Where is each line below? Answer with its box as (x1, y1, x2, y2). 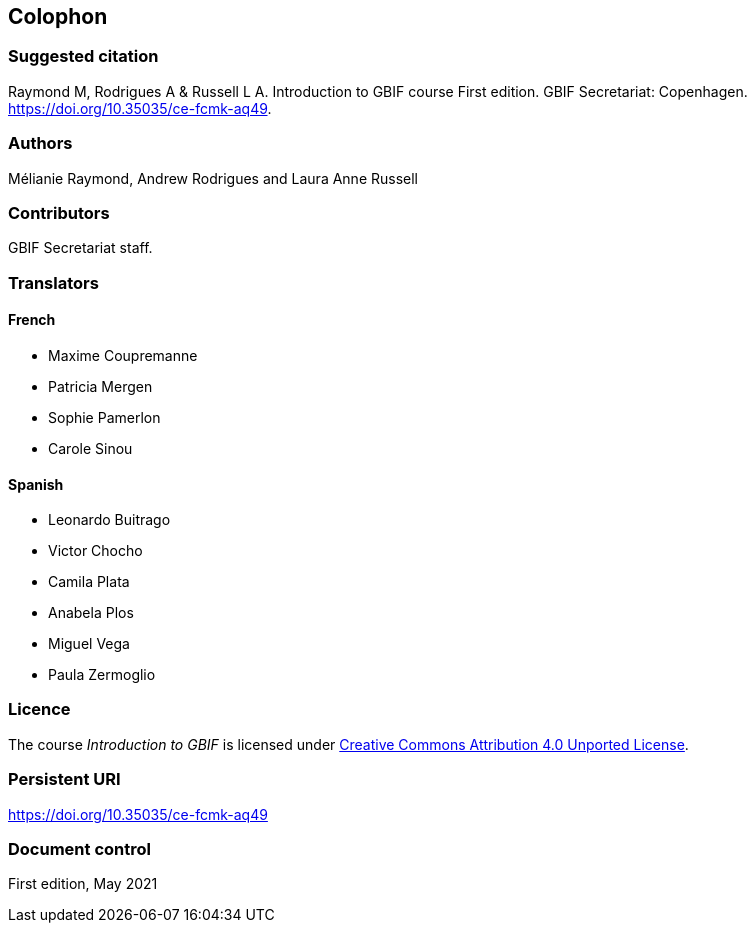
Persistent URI (8, 769, 121, 790)
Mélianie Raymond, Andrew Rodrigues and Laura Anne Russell (8, 169, 418, 187)
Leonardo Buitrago (48, 511, 171, 529)
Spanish (8, 475, 64, 493)
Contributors (8, 202, 110, 223)
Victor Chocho (48, 542, 143, 560)
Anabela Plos (48, 604, 134, 622)
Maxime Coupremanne (48, 346, 198, 364)
